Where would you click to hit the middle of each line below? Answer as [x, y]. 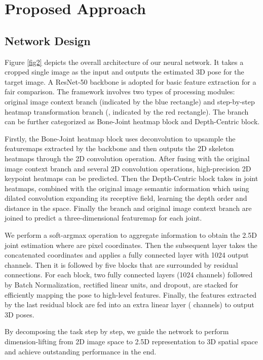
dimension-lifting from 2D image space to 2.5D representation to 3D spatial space [131, 341]
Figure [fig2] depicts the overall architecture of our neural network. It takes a [124, 62]
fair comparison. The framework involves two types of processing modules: [120, 92]
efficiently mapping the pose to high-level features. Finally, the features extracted [131, 294]
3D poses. [20, 314]
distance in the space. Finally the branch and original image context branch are [128, 208]
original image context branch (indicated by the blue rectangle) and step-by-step [130, 101]
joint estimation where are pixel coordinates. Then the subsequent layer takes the [131, 245]
